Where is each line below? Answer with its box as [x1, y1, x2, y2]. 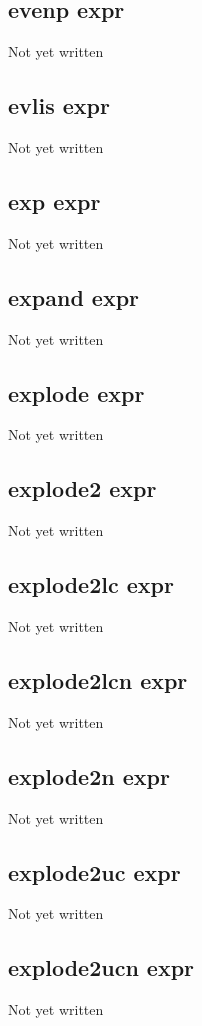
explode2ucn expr [8, 952, 195, 983]
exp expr [8, 185, 101, 216]
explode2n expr [8, 760, 170, 791]
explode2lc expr [8, 569, 174, 600]
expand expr [8, 281, 140, 312]
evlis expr [8, 90, 110, 121]
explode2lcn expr [8, 664, 188, 695]
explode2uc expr [8, 856, 181, 887]
